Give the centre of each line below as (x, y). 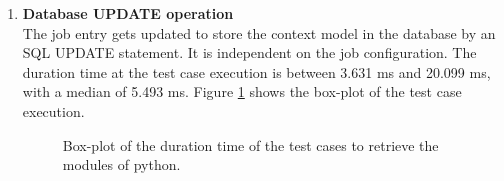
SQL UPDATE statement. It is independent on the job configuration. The (249, 52)
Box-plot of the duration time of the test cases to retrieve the (250, 144)
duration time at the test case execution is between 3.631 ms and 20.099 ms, (256, 71)
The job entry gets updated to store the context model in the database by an (259, 32)
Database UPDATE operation (128, 13)
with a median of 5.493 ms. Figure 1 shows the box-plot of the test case (242, 91)
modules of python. (121, 164)
